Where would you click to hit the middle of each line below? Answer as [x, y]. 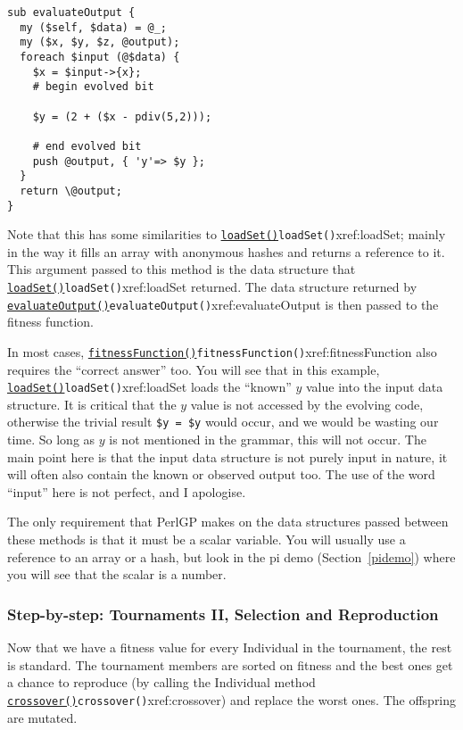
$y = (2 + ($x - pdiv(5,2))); [122, 116]
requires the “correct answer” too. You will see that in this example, [194, 369]
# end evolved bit [87, 146]
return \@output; [71, 191]
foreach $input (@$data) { [100, 57]
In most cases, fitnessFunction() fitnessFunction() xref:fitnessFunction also [222, 351]
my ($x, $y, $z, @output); [100, 42]
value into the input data [375, 387]
